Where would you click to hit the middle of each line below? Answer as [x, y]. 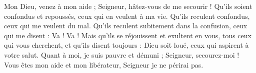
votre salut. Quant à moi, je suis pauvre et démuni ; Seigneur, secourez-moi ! [122, 54]
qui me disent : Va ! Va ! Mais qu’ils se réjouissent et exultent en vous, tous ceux [128, 35]
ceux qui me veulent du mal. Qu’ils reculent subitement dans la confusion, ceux [126, 26]
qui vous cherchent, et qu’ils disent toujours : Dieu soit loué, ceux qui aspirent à [126, 45]
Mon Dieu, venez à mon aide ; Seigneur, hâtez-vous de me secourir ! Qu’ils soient [128, 6]
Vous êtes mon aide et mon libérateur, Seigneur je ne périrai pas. [104, 64]
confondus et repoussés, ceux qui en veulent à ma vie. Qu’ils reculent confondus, [127, 16]
